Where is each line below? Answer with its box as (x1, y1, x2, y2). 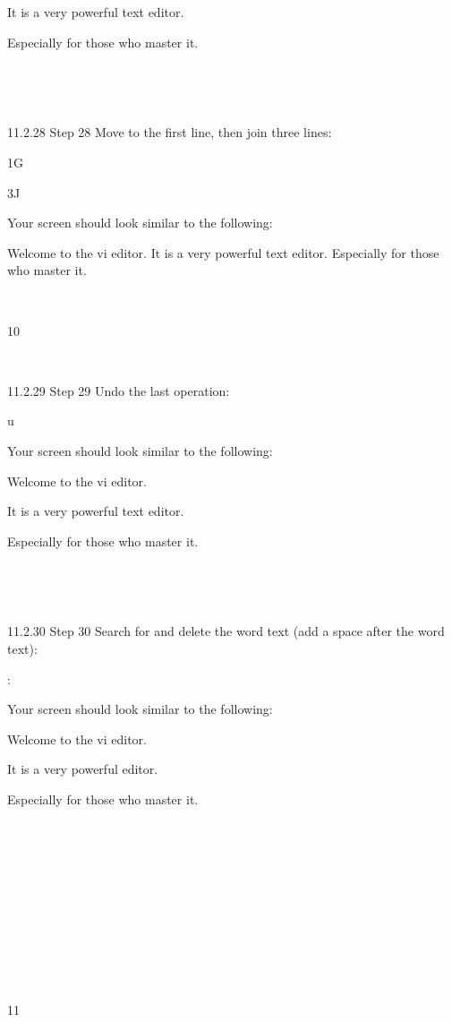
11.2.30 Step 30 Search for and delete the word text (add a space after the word (7, 622, 445, 640)
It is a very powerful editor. (7, 760, 158, 778)
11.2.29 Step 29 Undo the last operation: (7, 381, 230, 399)
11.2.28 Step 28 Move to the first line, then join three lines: (7, 123, 332, 142)
